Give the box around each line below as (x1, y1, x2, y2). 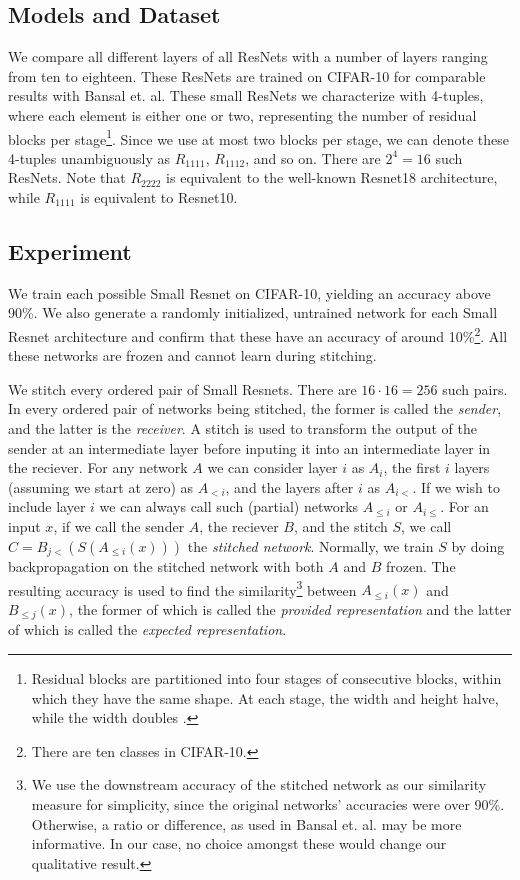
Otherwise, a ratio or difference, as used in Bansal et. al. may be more (31, 813, 462, 834)
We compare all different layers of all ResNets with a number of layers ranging (8, 46, 488, 67)
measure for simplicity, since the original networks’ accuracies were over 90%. (31, 793, 505, 814)
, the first (383, 457, 441, 478)
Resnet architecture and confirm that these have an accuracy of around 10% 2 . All (8, 323, 508, 346)
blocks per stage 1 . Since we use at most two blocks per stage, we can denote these (8, 125, 510, 149)
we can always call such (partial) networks (99, 496, 359, 517)
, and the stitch (294, 516, 388, 536)
